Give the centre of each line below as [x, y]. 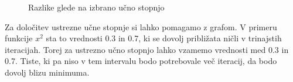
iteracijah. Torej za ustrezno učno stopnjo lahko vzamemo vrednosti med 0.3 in [147, 49]
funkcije [19, 38]
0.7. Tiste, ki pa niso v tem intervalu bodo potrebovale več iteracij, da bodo [141, 61]
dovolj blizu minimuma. [47, 72]
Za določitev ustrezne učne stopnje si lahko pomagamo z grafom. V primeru [141, 26]
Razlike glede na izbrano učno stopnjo [96, 7]
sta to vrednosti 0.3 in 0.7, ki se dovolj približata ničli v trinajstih [164, 38]
